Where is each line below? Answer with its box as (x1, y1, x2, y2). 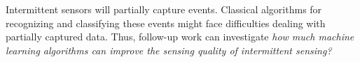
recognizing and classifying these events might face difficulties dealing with (6, 15, 326, 30)
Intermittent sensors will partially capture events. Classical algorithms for (6, 2, 322, 16)
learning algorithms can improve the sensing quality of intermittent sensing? (6, 42, 332, 57)
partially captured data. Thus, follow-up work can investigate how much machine (6, 29, 354, 44)
